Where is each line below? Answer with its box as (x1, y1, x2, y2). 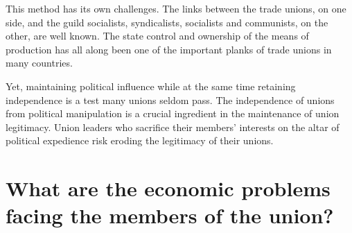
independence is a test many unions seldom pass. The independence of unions (6, 92, 335, 107)
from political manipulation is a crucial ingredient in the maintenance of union (6, 106, 340, 121)
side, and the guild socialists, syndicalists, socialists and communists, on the (6, 15, 328, 29)
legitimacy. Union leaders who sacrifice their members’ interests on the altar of (6, 119, 340, 134)
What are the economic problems (6, 174, 331, 202)
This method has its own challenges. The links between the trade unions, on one (6, 1, 346, 15)
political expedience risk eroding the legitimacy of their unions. (6, 133, 274, 148)
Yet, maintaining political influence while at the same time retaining (6, 78, 296, 93)
